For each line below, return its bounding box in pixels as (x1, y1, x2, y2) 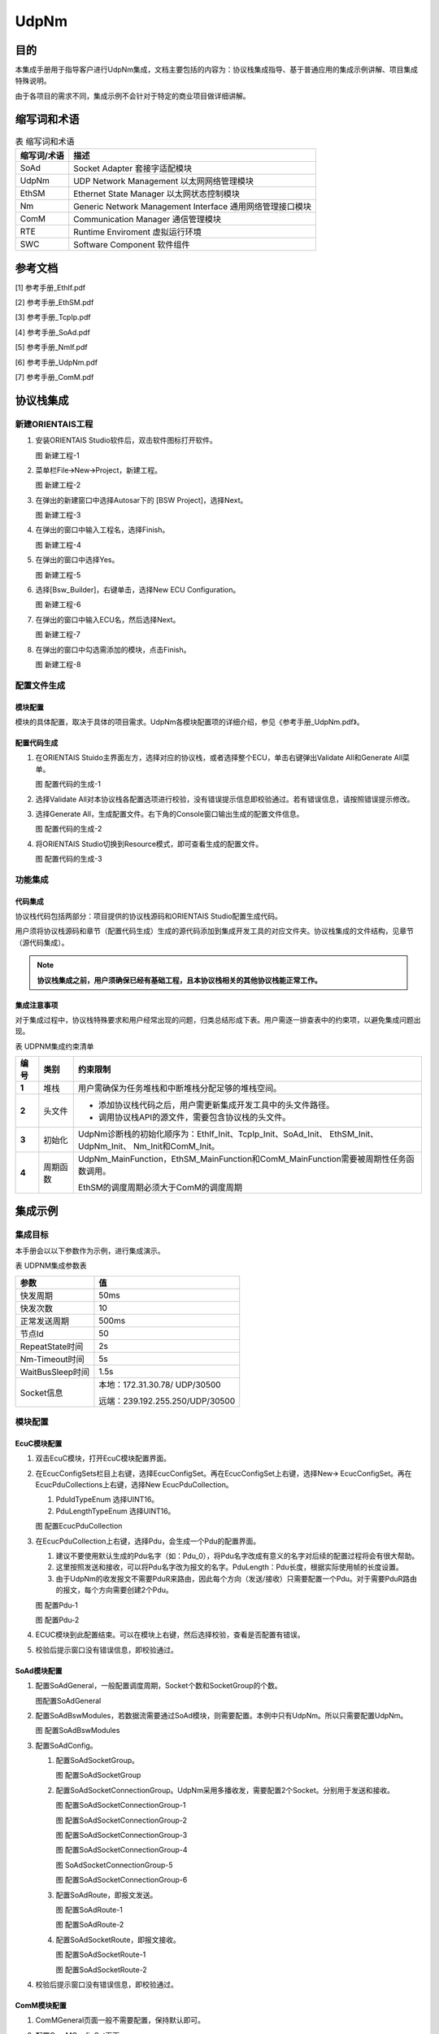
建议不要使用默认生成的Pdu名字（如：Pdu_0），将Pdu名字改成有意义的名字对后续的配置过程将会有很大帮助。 (55, 1551, 419, 1560)
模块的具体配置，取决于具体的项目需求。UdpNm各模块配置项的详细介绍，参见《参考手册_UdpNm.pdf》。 (15, 717, 364, 727)
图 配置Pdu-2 (35, 1615, 80, 1625)
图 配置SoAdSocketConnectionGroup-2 (55, 1815, 187, 1825)
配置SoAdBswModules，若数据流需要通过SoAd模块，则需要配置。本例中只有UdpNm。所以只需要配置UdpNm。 (35, 1710, 408, 1720)
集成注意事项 (15, 1000, 59, 1010)
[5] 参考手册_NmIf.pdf (15, 343, 89, 352)
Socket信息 (20, 1387, 63, 1399)
